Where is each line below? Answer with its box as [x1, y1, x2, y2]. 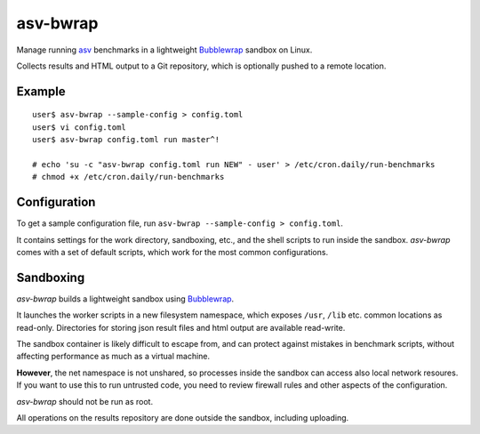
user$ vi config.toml [32, 122, 126, 133]
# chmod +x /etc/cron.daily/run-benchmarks [32, 172, 225, 182]
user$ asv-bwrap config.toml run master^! [32, 134, 220, 145]
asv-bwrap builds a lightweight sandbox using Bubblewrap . [16, 293, 235, 304]
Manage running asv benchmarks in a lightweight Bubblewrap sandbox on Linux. [16, 44, 313, 55]
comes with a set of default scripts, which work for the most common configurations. [16, 246, 329, 257]
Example [16, 84, 66, 99]
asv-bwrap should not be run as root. [16, 396, 154, 406]
